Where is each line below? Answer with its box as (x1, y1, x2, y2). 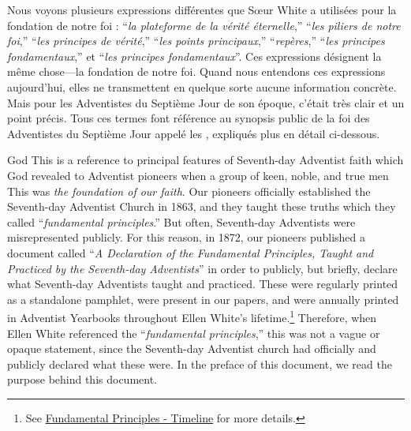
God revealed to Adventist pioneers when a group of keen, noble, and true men (7, 167, 389, 183)
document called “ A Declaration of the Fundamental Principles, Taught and (7, 244, 374, 260)
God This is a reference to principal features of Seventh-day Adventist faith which (7, 152, 404, 168)
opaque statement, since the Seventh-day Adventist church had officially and (7, 340, 376, 357)
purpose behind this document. (7, 371, 158, 388)
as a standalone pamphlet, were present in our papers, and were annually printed (7, 290, 399, 307)
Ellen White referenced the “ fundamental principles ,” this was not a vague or (7, 324, 380, 341)
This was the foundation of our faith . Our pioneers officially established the (7, 182, 371, 199)
